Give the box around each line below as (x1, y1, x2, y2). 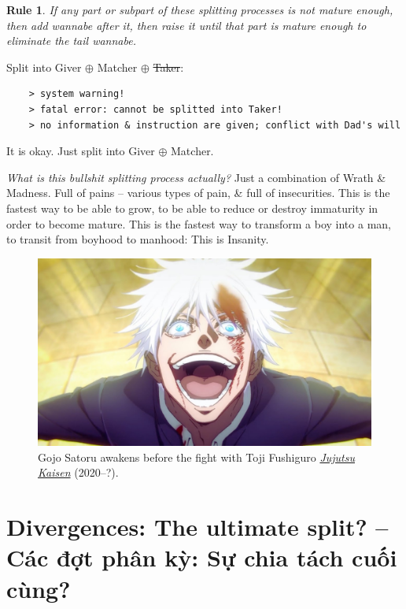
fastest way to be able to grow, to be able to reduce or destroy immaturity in (6, 199, 378, 216)
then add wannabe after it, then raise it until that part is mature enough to (6, 17, 367, 33)
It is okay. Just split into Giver (6, 143, 155, 159)
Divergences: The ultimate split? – (6, 511, 389, 543)
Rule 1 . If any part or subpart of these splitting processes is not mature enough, (6, 2, 393, 17)
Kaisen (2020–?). (38, 464, 119, 481)
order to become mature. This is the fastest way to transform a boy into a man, (6, 215, 391, 232)
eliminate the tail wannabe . (6, 32, 136, 49)
